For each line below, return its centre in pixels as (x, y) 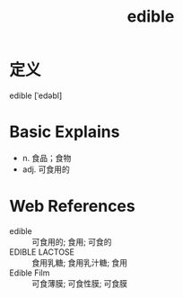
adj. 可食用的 (46, 169)
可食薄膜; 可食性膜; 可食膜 (80, 283)
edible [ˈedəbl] (36, 95)
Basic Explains (65, 132)
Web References (73, 207)
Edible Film (30, 273)
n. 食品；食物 (47, 158)
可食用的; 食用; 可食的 (72, 241)
